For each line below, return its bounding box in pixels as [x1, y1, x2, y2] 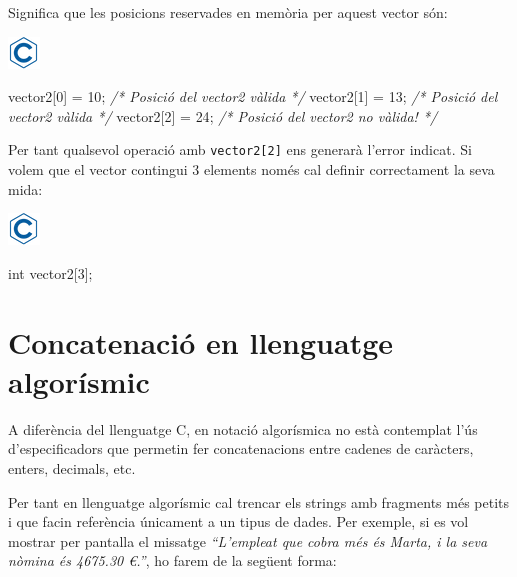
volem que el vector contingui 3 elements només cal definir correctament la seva [8, 159, 495, 180]
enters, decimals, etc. [8, 457, 136, 478]
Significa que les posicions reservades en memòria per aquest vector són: [8, 2, 448, 22]
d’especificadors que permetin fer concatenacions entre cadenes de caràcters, [8, 438, 474, 459]
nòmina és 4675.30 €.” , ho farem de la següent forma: [8, 550, 337, 571]
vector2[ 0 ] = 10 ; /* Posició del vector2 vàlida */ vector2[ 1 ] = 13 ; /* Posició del [8, 86, 498, 107]
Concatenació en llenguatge [8, 321, 394, 362]
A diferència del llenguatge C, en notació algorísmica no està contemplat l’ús [8, 418, 478, 439]
